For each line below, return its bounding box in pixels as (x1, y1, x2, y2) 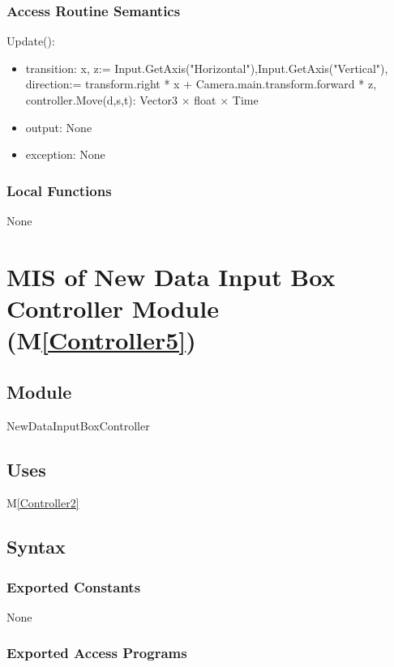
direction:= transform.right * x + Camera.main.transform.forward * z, (25, 75, 377, 92)
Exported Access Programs (6, 643, 187, 663)
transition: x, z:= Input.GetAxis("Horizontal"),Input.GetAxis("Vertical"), (25, 59, 388, 76)
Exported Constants (6, 576, 141, 596)
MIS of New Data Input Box (6, 259, 336, 293)
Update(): (6, 32, 55, 49)
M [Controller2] (6, 494, 79, 511)
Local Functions (6, 180, 112, 200)
